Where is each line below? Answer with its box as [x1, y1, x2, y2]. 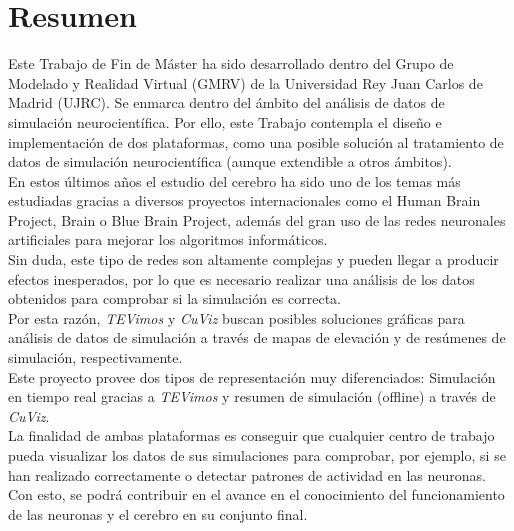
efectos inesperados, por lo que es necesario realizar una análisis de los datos [8, 268, 475, 289]
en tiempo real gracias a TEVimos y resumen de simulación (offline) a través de [8, 386, 496, 407]
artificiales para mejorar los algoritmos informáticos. [8, 229, 328, 250]
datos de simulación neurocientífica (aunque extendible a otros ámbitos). [8, 151, 452, 172]
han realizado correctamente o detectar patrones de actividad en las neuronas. [8, 464, 487, 485]
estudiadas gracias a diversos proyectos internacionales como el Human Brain [8, 190, 481, 211]
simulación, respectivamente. [8, 347, 183, 368]
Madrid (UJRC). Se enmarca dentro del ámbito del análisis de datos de [8, 92, 445, 113]
